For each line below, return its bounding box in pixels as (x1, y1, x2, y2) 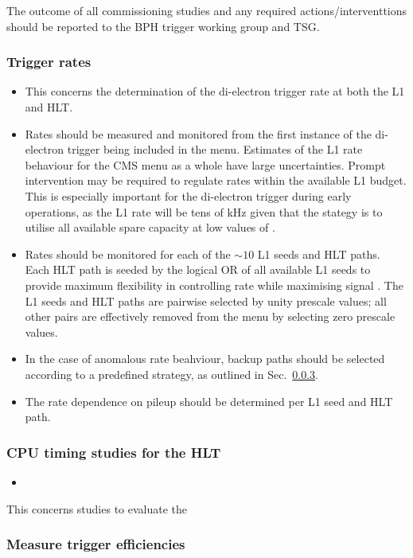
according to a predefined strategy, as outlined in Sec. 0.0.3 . (25, 365, 319, 382)
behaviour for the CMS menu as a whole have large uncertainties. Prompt (25, 156, 386, 173)
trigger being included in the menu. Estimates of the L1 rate (67, 141, 363, 158)
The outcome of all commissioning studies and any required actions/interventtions (6, 2, 407, 18)
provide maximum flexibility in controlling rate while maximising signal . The (25, 276, 403, 293)
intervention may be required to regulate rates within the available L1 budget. (25, 172, 407, 189)
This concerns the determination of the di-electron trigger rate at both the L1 (25, 83, 405, 100)
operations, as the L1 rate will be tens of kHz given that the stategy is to (25, 203, 383, 220)
